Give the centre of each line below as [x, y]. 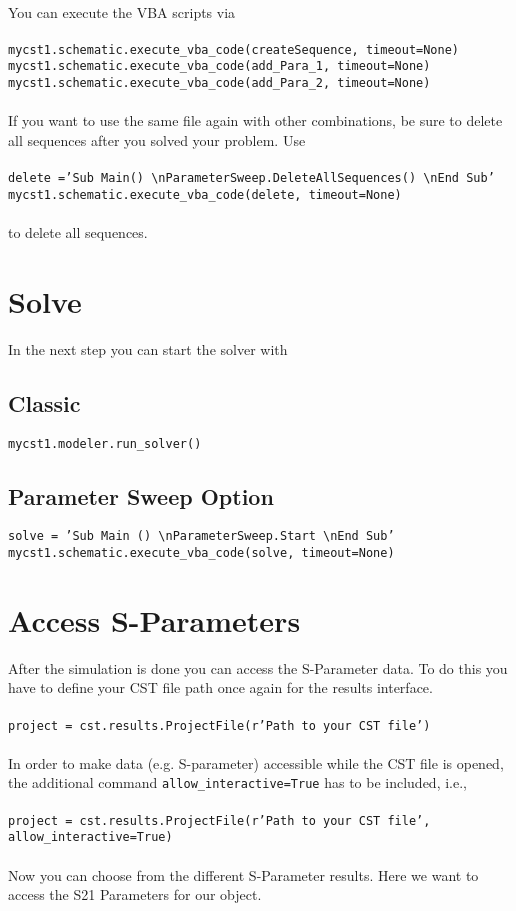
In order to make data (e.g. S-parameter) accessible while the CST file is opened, [256, 762]
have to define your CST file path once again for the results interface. [220, 687]
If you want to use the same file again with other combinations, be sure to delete [255, 120]
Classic [44, 402]
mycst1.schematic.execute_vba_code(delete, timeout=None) [205, 194]
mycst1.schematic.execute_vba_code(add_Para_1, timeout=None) [219, 66]
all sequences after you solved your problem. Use [157, 139]
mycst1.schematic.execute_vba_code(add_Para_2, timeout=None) [219, 83]
